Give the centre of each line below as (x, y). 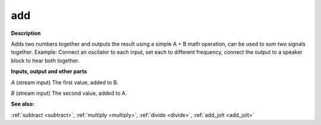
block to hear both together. (45, 60)
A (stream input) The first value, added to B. (65, 82)
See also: (23, 104)
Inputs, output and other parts (49, 72)
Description (26, 33)
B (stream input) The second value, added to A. (69, 93)
